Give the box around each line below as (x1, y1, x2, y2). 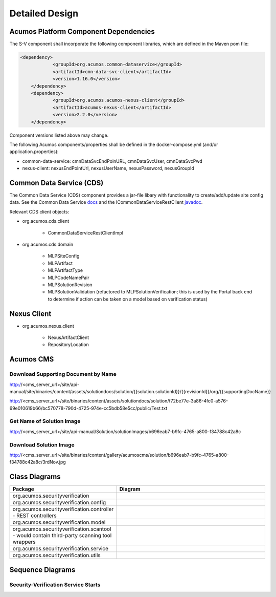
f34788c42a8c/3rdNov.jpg (9, 459, 66, 465)
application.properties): (9, 148, 59, 155)
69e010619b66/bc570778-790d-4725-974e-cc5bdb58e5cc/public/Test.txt (9, 405, 168, 411)
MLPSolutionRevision (48, 282, 93, 288)
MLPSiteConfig (48, 253, 80, 259)
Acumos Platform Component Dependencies (9, 27, 155, 36)
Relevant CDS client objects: (9, 208, 70, 215)
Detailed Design (9, 8, 79, 19)
